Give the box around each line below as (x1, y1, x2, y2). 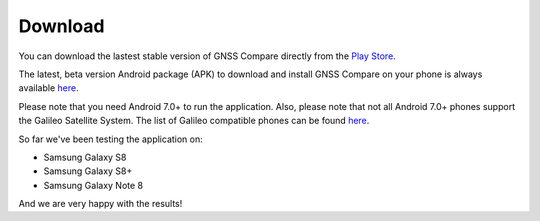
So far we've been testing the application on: (18, 133, 204, 145)
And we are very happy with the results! (18, 198, 183, 210)
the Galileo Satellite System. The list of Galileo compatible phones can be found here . (18, 115, 370, 127)
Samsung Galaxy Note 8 (43, 179, 144, 191)
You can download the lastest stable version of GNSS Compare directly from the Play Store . (18, 50, 397, 62)
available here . (18, 82, 79, 94)
